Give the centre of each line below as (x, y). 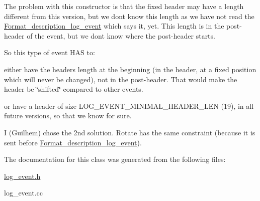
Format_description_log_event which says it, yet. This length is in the (114, 26)
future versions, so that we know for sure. (68, 116)
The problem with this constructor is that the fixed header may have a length (124, 6)
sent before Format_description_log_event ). (73, 142)
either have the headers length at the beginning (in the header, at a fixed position (130, 69)
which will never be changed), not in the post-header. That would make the (121, 79)
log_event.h (22, 176)
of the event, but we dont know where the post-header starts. (121, 35)
